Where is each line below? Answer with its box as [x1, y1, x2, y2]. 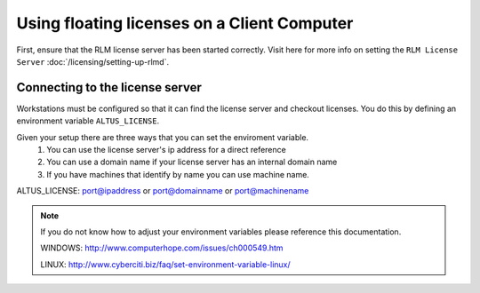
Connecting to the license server [16, 80, 202, 95]
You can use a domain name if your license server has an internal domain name [46, 156, 338, 168]
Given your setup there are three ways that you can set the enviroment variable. [16, 131, 309, 142]
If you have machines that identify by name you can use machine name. [46, 169, 310, 179]
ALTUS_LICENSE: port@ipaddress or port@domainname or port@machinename [16, 186, 309, 196]
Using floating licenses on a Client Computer [16, 13, 354, 33]
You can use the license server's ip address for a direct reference [46, 145, 286, 155]
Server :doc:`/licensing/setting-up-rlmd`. [16, 56, 169, 67]
